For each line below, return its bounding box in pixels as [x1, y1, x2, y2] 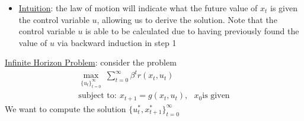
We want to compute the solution [5, 102, 126, 115]
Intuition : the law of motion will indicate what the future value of [18, 2, 258, 14]
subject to [78, 91, 114, 100]
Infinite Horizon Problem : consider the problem [5, 56, 177, 68]
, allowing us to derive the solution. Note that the [97, 13, 277, 25]
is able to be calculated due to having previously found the [85, 25, 299, 37]
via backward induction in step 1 [57, 36, 177, 48]
